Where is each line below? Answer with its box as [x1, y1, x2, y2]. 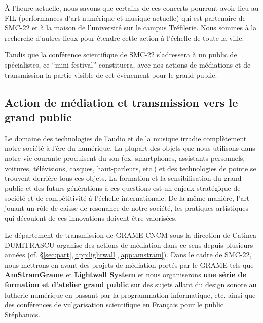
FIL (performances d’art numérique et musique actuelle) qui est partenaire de [5, 12, 246, 23]
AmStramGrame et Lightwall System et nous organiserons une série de [5, 269, 246, 280]
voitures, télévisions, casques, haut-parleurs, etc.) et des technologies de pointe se [5, 163, 256, 173]
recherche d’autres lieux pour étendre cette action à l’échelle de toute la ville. [5, 32, 244, 43]
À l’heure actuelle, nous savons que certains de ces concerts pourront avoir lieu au [5, 3, 259, 13]
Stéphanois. [5, 309, 41, 319]
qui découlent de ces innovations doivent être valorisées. [5, 212, 177, 223]
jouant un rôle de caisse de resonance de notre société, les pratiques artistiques [5, 202, 249, 213]
